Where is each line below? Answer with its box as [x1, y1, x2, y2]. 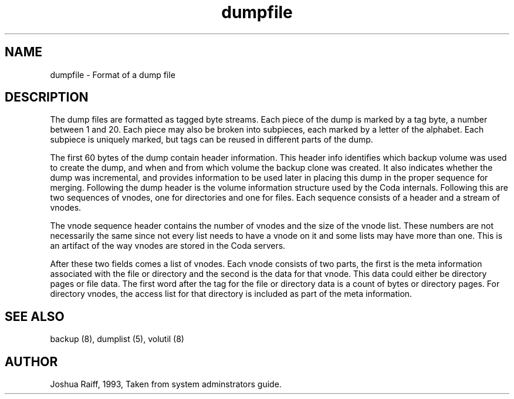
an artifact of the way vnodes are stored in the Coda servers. [50, 241, 286, 251]
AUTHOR [5, 354, 58, 369]
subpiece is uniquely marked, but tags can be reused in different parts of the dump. [50, 134, 373, 145]
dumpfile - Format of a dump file [50, 69, 175, 80]
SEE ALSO [5, 309, 65, 324]
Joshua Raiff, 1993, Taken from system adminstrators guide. [50, 379, 282, 390]
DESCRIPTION [5, 90, 89, 105]
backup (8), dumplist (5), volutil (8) [50, 334, 184, 344]
